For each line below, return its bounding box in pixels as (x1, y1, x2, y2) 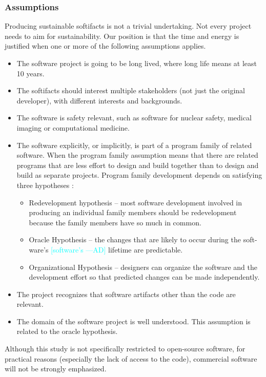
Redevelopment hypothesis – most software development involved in (29, 197, 242, 207)
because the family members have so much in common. (29, 217, 201, 227)
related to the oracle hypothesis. (16, 326, 118, 337)
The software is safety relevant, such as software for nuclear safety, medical (16, 112, 252, 123)
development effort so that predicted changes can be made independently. (29, 271, 260, 282)
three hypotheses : (16, 179, 74, 190)
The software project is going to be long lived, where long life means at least (16, 58, 257, 68)
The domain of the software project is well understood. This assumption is (16, 316, 251, 326)
